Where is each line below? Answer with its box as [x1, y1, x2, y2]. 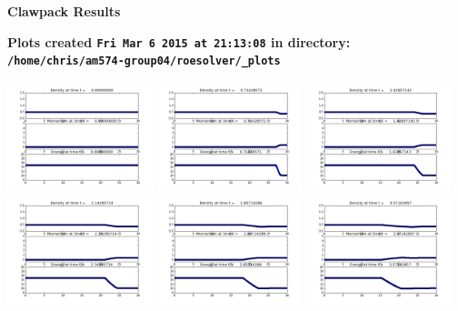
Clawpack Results [7, 2, 121, 20]
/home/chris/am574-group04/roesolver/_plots [7, 55, 281, 68]
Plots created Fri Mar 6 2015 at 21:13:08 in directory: [7, 32, 351, 51]
